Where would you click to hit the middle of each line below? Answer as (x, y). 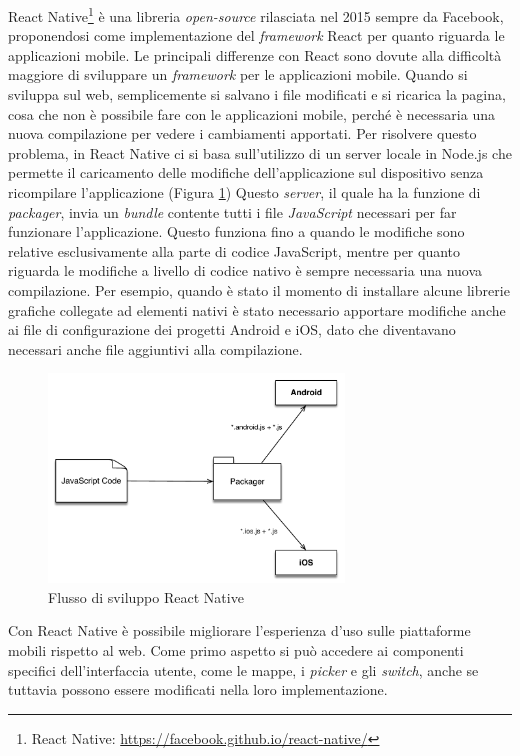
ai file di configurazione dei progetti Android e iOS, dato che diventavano (232, 329)
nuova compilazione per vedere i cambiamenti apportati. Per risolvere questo (242, 133)
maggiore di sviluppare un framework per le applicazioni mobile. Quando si (238, 74)
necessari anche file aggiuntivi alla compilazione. (155, 348)
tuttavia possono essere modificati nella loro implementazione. (198, 689)
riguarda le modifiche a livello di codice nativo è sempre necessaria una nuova (245, 270)
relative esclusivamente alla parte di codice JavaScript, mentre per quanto (234, 250)
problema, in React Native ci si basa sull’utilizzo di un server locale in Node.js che (260, 152)
